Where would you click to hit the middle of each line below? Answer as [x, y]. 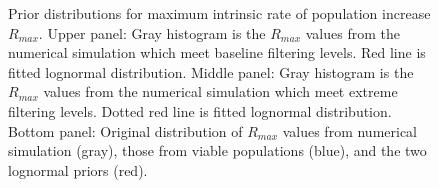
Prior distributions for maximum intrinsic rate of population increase [219, 13]
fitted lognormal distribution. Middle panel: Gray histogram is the [211, 71]
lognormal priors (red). [78, 169]
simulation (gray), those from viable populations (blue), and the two [217, 150]
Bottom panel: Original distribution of [125, 130]
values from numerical [349, 130]
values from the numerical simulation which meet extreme [220, 91]
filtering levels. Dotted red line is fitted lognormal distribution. [200, 110]
